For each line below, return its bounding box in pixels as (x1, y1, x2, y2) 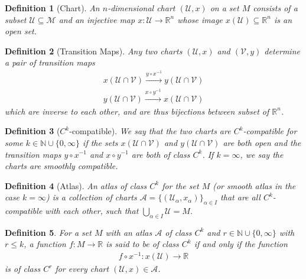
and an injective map (58, 13, 135, 25)
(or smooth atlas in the (213, 179, 296, 192)
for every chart (55, 262, 109, 275)
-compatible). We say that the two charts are (69, 125, 231, 137)
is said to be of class (106, 238, 179, 250)
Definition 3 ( (5, 125, 60, 137)
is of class (5, 262, 41, 275)
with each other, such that (45, 205, 139, 217)
